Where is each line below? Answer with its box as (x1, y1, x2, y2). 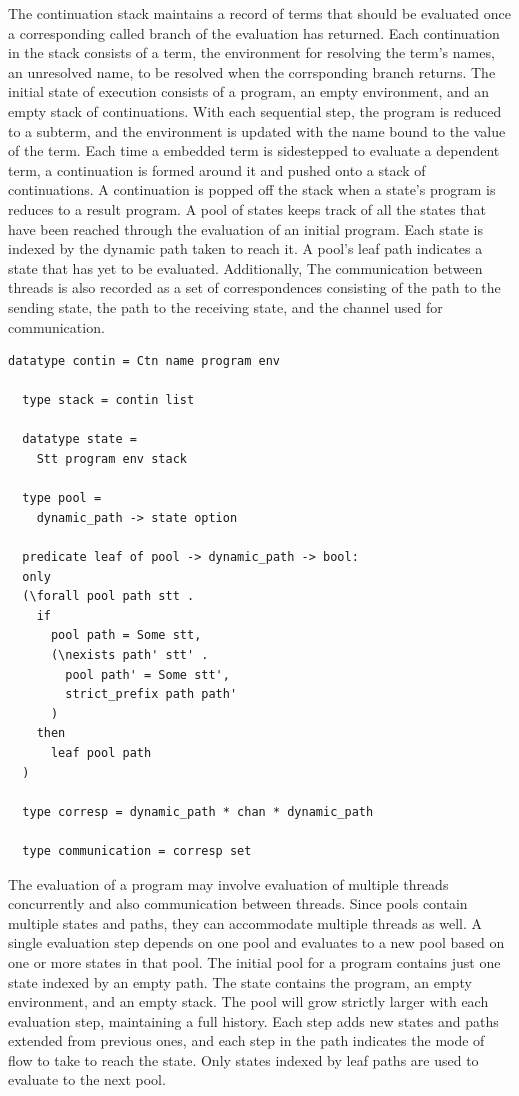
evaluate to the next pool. (8, 1069, 166, 1090)
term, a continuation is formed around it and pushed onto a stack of (8, 159, 426, 180)
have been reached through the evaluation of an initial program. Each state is (8, 218, 483, 239)
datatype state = (22, 432, 137, 447)
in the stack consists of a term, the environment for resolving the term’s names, (8, 42, 495, 63)
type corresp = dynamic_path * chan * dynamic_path (22, 804, 374, 819)
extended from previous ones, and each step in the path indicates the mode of (8, 1030, 485, 1051)
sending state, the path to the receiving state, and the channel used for (8, 296, 443, 317)
